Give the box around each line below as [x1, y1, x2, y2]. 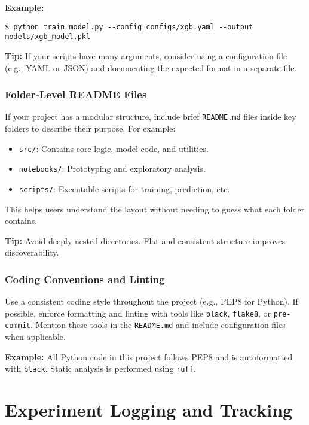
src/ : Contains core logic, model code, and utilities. [19, 142, 209, 154]
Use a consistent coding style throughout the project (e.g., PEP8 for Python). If [5, 295, 298, 308]
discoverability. [5, 246, 59, 259]
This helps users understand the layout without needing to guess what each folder [5, 202, 305, 215]
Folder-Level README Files [5, 87, 147, 102]
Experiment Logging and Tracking [5, 397, 293, 422]
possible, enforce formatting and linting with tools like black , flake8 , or [5, 306, 271, 319]
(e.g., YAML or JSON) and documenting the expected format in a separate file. [5, 61, 297, 74]
